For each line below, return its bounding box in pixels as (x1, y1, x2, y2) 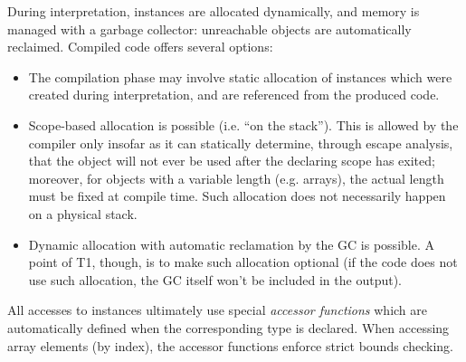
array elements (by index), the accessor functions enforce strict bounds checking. (7, 336, 453, 355)
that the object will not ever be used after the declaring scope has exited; (28, 151, 435, 170)
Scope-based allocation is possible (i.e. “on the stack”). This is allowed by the (28, 115, 459, 134)
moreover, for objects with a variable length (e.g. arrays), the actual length (28, 168, 444, 187)
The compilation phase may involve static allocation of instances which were (28, 67, 452, 86)
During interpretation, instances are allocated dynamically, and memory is (7, 2, 420, 20)
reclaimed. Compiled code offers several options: (7, 37, 273, 56)
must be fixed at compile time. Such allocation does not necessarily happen (28, 186, 446, 205)
